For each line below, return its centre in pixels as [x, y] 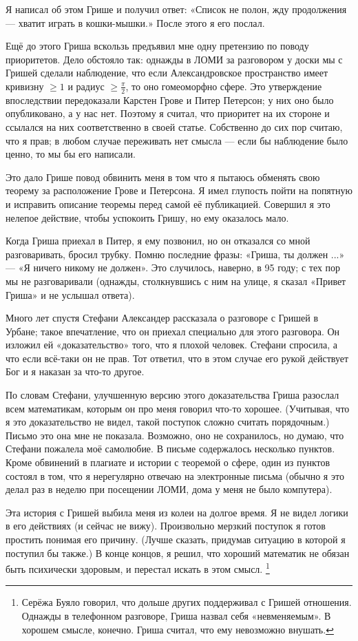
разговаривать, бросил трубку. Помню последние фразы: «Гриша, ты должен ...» [175, 254]
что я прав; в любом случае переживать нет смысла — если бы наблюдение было [177, 140]
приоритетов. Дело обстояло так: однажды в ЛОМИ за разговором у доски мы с [174, 59]
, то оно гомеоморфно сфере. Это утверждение [224, 86]
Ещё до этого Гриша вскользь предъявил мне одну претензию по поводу [157, 46]
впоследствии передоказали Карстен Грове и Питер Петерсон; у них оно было [170, 99]
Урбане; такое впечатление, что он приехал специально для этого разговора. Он [173, 331]
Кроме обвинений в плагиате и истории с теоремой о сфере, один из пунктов [168, 462]
